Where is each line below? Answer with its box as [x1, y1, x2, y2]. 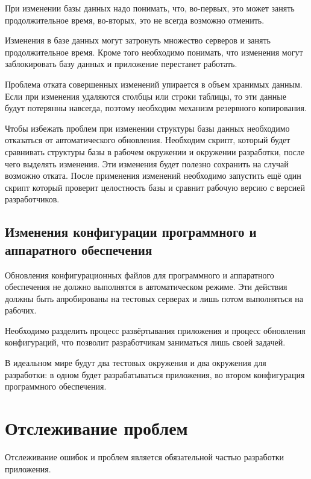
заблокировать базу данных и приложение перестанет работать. [5, 57, 237, 70]
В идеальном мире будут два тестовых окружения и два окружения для [5, 356, 266, 369]
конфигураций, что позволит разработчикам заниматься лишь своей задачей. [5, 336, 286, 349]
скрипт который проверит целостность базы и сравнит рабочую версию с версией [5, 181, 305, 193]
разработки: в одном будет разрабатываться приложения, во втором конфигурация [5, 368, 305, 381]
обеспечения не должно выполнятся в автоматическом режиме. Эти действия [5, 280, 287, 293]
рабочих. [5, 304, 37, 317]
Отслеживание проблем [5, 416, 188, 440]
